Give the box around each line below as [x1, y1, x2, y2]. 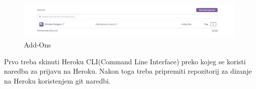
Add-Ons [24, 39, 51, 49]
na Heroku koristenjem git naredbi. [4, 75, 111, 86]
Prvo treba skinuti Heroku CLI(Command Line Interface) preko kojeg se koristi [4, 56, 246, 66]
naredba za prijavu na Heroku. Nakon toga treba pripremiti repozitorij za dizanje [4, 66, 252, 76]
